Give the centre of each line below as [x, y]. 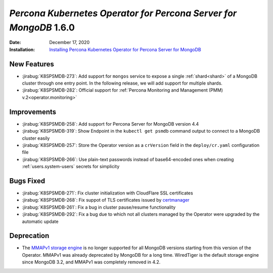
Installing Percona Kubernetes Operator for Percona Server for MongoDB [125, 49]
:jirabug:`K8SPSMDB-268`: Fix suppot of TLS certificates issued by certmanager [106, 200]
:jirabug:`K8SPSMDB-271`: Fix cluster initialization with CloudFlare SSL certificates [107, 193]
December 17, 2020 [70, 43]
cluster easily [36, 138]
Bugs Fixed [27, 181]
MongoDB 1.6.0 [42, 27]
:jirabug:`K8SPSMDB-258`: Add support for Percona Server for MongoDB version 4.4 [110, 124]
